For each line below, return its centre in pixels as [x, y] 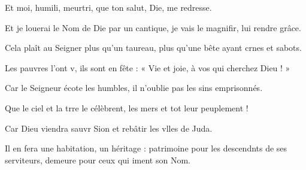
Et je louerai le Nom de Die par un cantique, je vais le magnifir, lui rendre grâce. [153, 27]
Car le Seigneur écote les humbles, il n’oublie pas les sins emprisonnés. [134, 88]
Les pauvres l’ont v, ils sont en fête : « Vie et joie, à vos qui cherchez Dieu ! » [148, 67]
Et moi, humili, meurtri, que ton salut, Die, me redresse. [108, 7]
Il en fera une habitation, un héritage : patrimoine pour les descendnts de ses [146, 148]
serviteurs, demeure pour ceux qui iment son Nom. [98, 160]
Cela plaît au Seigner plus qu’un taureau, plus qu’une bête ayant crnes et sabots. [153, 48]
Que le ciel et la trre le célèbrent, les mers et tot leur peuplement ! [127, 107]
